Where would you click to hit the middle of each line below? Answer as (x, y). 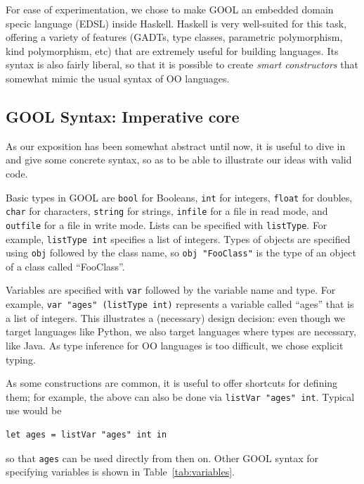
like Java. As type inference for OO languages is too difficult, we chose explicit (175, 345)
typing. (21, 359)
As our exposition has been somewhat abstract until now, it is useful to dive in (176, 145)
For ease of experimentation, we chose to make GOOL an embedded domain (170, 9)
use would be (34, 410)
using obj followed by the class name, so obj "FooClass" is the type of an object (181, 253)
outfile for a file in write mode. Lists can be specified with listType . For (167, 224)
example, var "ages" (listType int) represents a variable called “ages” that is (180, 304)
